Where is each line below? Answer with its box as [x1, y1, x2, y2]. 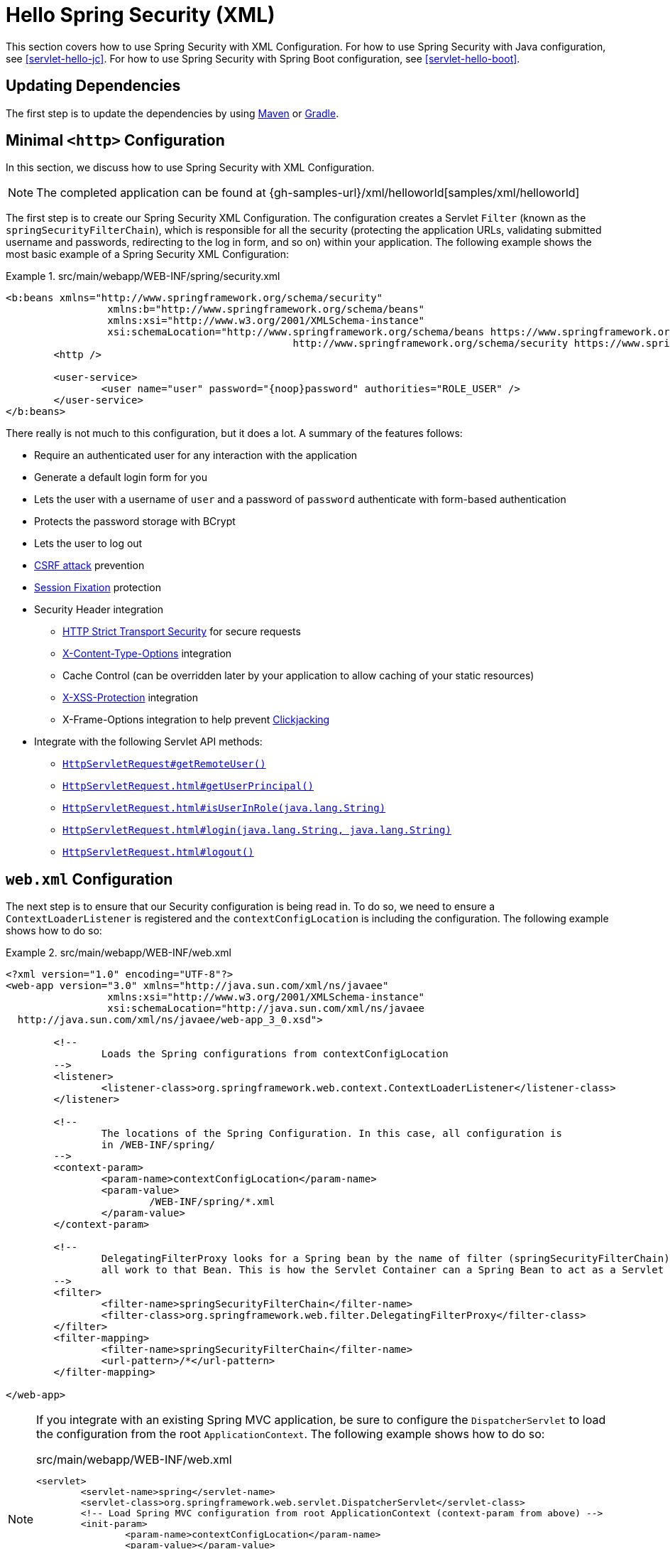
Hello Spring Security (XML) [6, 3, 275, 27]
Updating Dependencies [6, 77, 181, 95]
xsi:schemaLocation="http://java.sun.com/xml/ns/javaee [107, 1003, 425, 1015]
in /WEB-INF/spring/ [101, 1139, 216, 1151]
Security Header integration [34, 603, 164, 616]
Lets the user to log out [34, 537, 143, 550]
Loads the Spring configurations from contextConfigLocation [101, 1048, 449, 1060]
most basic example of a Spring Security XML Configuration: [6, 248, 290, 261]
